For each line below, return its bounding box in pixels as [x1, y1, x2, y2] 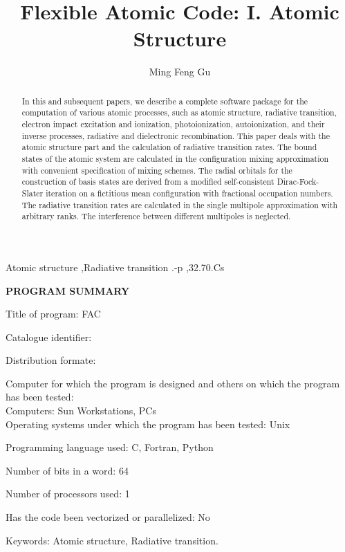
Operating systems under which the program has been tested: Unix [6, 416, 290, 431]
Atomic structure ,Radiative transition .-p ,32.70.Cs [6, 259, 225, 274]
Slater [21, 187, 44, 199]
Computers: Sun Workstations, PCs [6, 403, 156, 418]
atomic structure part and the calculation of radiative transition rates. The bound [21, 141, 317, 153]
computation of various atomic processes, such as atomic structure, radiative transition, [21, 107, 337, 118]
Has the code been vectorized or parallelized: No [6, 510, 210, 524]
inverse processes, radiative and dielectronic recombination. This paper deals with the [21, 129, 330, 141]
